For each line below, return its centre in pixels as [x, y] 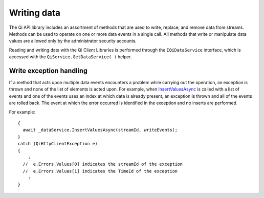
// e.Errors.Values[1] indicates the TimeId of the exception [100, 171]
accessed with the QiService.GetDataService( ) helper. [70, 57]
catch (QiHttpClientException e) [58, 144]
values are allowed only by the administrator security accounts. [73, 41]
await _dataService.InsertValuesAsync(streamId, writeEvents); [100, 130]
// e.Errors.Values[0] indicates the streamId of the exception [103, 164]
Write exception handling [48, 71]
